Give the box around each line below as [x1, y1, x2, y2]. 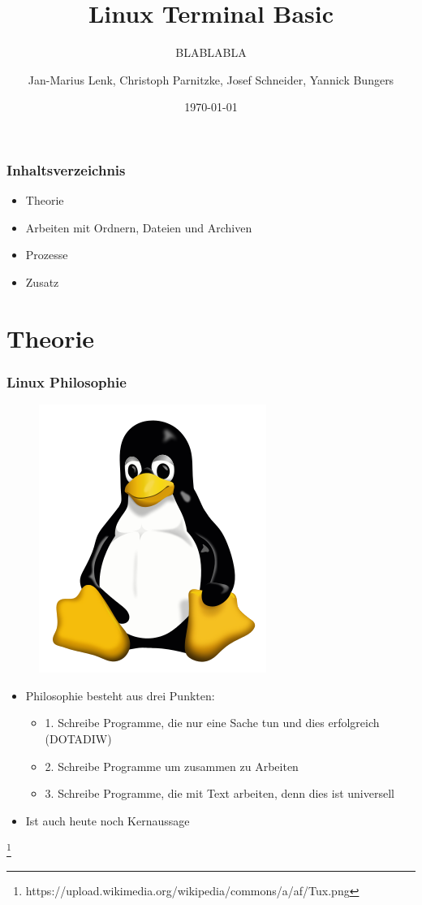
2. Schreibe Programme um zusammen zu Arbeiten [45, 757, 299, 774]
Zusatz [25, 273, 59, 290]
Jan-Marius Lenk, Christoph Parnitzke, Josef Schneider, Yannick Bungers [28, 71, 394, 88]
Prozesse [25, 246, 68, 263]
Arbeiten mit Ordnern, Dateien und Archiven [25, 219, 252, 236]
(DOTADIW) [45, 730, 112, 747]
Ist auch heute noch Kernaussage [25, 812, 190, 829]
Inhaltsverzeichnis [6, 159, 126, 180]
